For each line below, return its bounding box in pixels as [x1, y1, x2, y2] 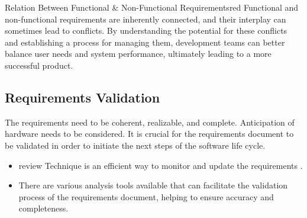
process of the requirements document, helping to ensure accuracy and [18, 190, 274, 203]
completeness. [18, 202, 69, 214]
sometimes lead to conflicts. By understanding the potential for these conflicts [5, 24, 287, 37]
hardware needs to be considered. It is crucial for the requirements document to [5, 127, 294, 140]
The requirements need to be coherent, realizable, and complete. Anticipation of [5, 116, 295, 128]
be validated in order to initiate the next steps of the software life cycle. [5, 139, 266, 151]
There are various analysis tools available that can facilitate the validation [18, 179, 288, 191]
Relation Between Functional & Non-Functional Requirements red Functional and [5, 1, 299, 13]
